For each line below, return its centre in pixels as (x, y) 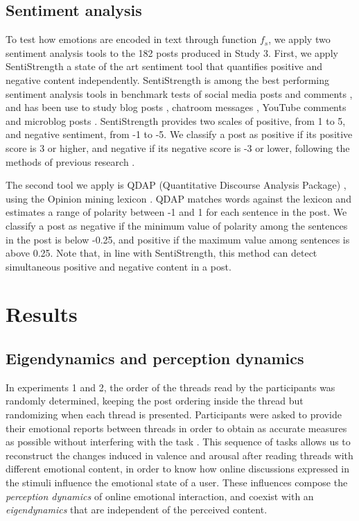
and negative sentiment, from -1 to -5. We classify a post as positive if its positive (179, 134)
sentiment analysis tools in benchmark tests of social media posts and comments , (179, 93)
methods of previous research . (70, 161)
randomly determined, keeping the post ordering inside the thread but (155, 401)
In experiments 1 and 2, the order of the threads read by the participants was (170, 387)
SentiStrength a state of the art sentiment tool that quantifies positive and (164, 66)
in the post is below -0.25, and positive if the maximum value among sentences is (178, 239)
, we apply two (299, 39)
